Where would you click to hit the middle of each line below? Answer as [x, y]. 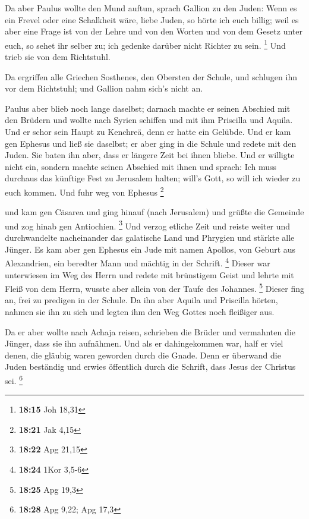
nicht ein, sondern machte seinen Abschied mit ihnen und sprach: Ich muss [141, 166]
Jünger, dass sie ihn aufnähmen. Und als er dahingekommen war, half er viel [144, 343]
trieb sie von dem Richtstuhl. [58, 57]
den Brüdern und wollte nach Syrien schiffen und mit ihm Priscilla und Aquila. [149, 120]
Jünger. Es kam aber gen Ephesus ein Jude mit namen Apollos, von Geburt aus [150, 249]
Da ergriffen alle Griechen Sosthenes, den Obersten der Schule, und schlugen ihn [151, 76]
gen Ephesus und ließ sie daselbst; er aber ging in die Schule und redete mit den [151, 143]
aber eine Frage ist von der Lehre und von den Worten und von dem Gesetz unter [154, 31]
